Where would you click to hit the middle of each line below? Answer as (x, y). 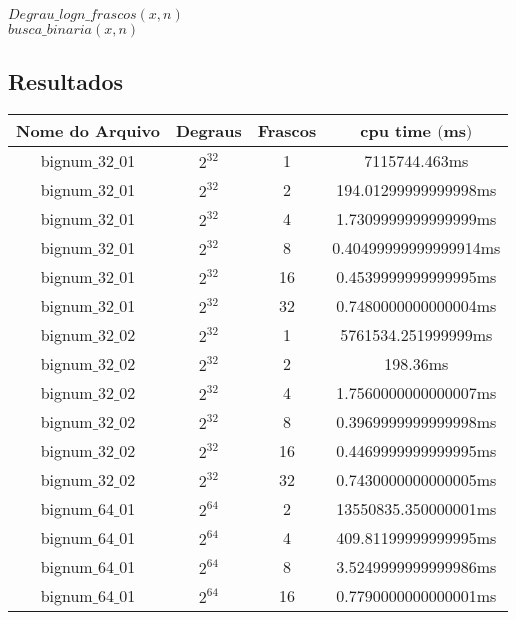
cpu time (396, 131)
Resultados (65, 81)
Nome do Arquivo (88, 131)
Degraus (208, 131)
